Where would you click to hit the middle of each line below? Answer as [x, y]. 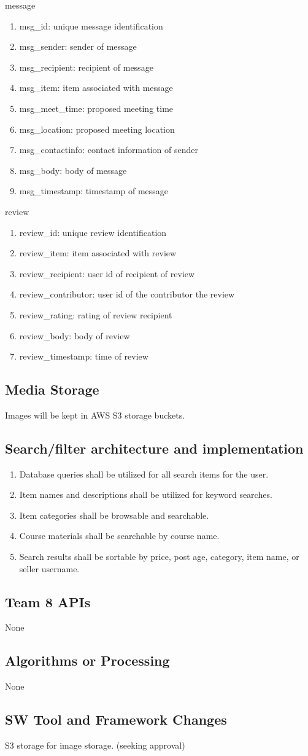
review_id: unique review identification [93, 232]
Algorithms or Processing [87, 660]
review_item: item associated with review [98, 253]
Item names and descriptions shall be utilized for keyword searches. [146, 494]
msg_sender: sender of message [78, 46]
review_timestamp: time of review [84, 356]
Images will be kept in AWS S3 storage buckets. [95, 415]
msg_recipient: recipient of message [86, 67]
